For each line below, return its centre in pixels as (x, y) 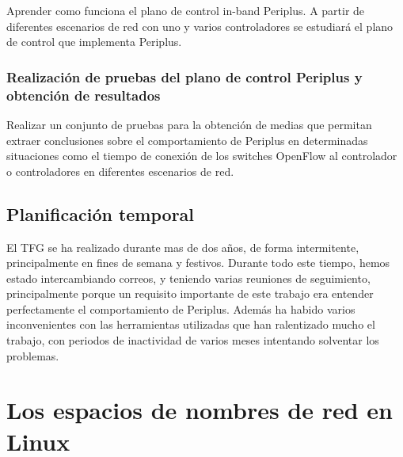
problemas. (33, 355)
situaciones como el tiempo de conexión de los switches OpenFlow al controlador (202, 156)
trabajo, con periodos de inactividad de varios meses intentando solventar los (193, 340)
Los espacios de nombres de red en (200, 410)
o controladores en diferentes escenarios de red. (120, 171)
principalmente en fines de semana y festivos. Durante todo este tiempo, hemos (198, 263)
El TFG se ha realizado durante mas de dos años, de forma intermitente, (183, 247)
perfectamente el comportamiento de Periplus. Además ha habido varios (181, 308)
